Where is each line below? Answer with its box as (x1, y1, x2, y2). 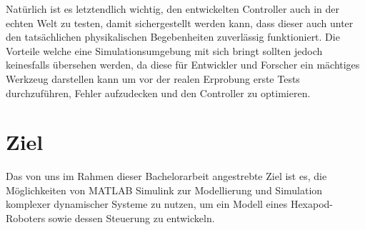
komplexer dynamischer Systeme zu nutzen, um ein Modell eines (6, 196, 288, 211)
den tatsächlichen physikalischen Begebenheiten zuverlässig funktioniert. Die (6, 29, 340, 44)
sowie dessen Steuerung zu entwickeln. (48, 211, 215, 226)
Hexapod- (290, 196, 334, 211)
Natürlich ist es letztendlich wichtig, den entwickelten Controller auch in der (6, 1, 339, 16)
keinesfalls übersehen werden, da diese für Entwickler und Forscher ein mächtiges (6, 57, 360, 72)
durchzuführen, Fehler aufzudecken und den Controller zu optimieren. (6, 85, 311, 100)
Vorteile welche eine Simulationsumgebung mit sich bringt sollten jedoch (6, 43, 323, 58)
